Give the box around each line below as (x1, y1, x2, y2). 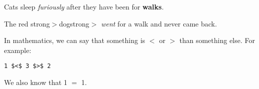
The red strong (4, 18, 50, 28)
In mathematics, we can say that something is (4, 35, 146, 45)
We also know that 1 (4, 77, 68, 87)
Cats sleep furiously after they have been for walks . (4, 1, 164, 11)
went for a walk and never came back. (101, 18, 217, 28)
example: (4, 44, 32, 55)
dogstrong (59, 18, 89, 28)
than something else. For (179, 35, 255, 45)
